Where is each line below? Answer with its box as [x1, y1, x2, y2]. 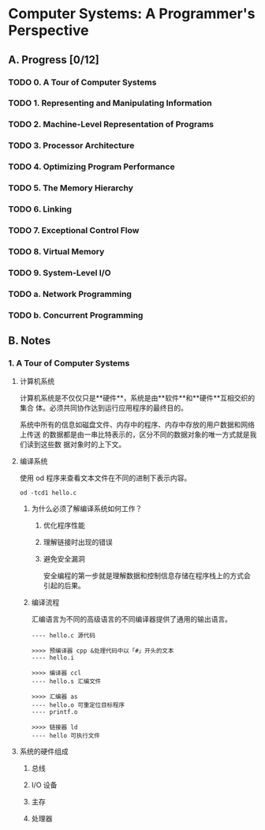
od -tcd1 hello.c [19, 489, 77, 498]
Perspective [8, 21, 89, 39]
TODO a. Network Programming [8, 288, 132, 299]
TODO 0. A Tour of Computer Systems [8, 77, 157, 88]
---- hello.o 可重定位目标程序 [31, 701, 125, 709]
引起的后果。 [43, 581, 85, 591]
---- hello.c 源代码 [31, 632, 96, 640]
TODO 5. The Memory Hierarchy [8, 182, 134, 193]
